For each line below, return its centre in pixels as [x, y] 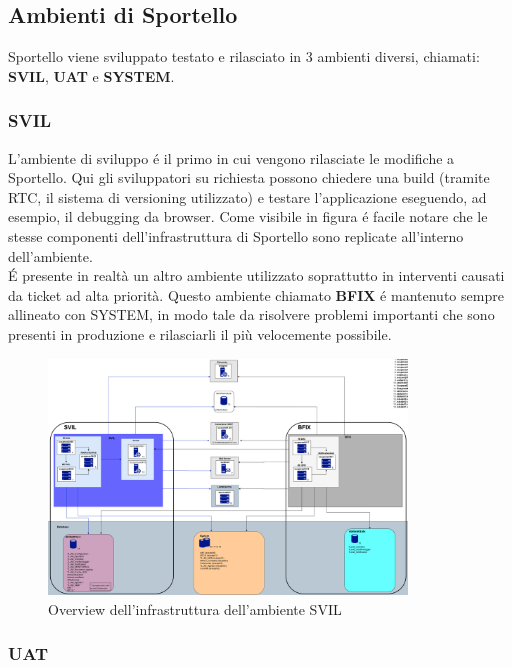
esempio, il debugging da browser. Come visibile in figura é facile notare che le [248, 216]
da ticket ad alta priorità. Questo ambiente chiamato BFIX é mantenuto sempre [256, 294]
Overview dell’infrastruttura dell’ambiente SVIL [195, 608]
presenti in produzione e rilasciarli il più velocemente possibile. [200, 333]
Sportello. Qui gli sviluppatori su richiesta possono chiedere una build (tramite [249, 177]
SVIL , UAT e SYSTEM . [91, 75]
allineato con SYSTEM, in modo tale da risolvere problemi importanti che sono [251, 314]
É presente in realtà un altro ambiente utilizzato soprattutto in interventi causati [256, 275]
